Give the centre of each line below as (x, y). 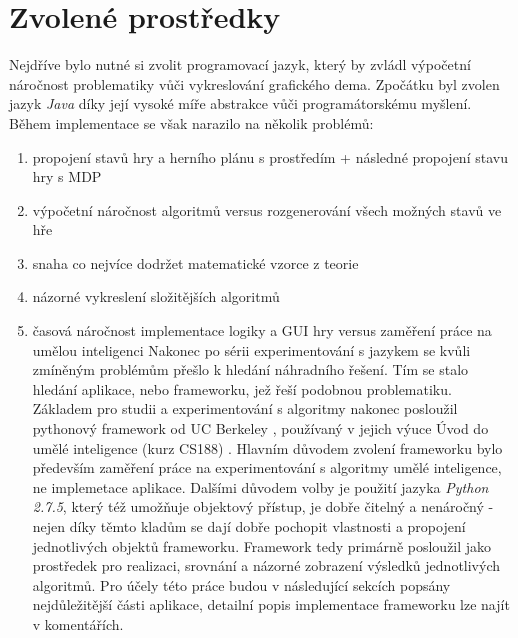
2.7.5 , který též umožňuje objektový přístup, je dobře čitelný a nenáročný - (263, 506)
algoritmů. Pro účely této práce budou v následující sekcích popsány (241, 584)
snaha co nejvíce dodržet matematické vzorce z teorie (195, 262)
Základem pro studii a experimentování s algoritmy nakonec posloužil (245, 408)
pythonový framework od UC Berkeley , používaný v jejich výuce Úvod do (260, 428)
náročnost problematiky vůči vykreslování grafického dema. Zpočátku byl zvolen (254, 83)
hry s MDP (67, 176)
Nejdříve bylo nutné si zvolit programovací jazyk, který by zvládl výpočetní (240, 64)
